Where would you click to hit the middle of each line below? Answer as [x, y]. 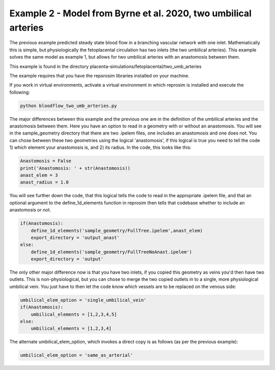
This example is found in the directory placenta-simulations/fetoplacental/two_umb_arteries [105, 66]
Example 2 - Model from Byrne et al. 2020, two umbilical [131, 13]
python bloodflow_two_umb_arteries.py [68, 105]
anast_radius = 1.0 [44, 182]
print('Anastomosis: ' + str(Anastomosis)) [75, 168]
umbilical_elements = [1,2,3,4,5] [74, 314]
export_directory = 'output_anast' [75, 237]
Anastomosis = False [46, 161]
